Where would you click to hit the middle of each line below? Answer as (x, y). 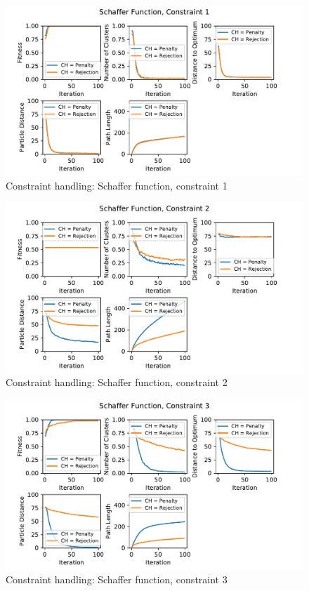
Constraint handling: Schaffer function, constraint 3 (117, 579)
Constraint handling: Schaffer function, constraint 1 (117, 185)
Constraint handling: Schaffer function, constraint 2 (117, 382)
